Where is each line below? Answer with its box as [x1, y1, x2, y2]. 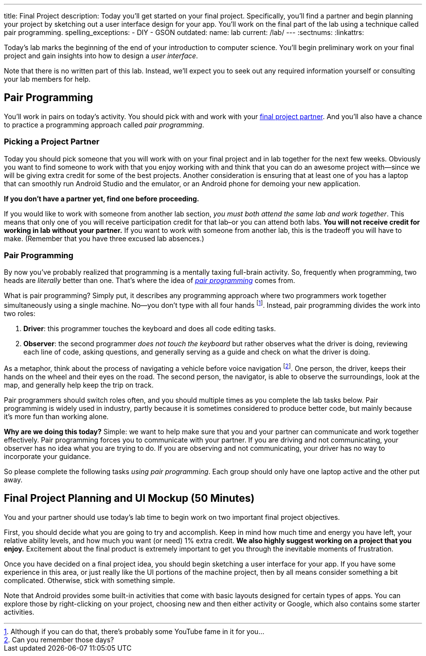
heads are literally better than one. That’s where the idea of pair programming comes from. [4, 276, 295, 285]
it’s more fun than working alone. [4, 412, 109, 421]
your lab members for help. [4, 75, 91, 83]
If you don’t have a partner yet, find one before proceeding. [4, 194, 199, 203]
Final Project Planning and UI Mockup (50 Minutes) [4, 492, 255, 505]
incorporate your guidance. [4, 452, 91, 461]
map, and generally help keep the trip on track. [4, 380, 154, 389]
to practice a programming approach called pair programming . [4, 120, 204, 129]
